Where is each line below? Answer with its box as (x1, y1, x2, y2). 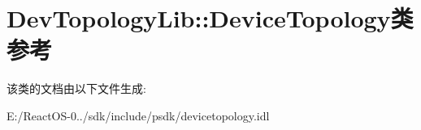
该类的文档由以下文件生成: (7, 80, 146, 97)
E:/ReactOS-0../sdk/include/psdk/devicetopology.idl (7, 107, 270, 124)
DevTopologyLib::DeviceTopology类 (7, 2, 414, 35)
